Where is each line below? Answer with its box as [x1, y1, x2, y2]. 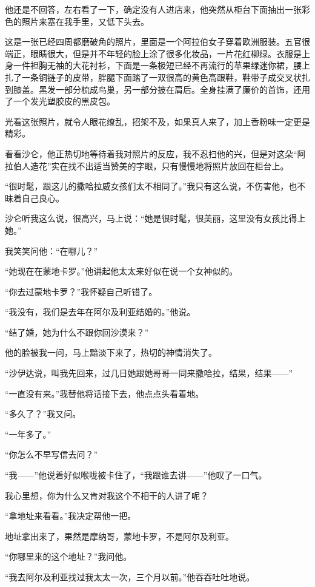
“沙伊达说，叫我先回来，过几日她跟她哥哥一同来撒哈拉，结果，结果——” [5, 367, 293, 379]
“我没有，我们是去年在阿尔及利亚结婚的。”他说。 [5, 305, 196, 318]
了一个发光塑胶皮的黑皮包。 [5, 95, 115, 107]
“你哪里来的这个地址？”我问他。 [5, 550, 132, 563]
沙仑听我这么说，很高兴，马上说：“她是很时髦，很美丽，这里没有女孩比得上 [5, 212, 306, 225]
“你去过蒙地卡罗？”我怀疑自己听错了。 [5, 285, 157, 297]
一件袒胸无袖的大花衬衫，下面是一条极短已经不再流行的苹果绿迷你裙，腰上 [13, 59, 310, 72]
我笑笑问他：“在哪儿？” [5, 244, 98, 257]
